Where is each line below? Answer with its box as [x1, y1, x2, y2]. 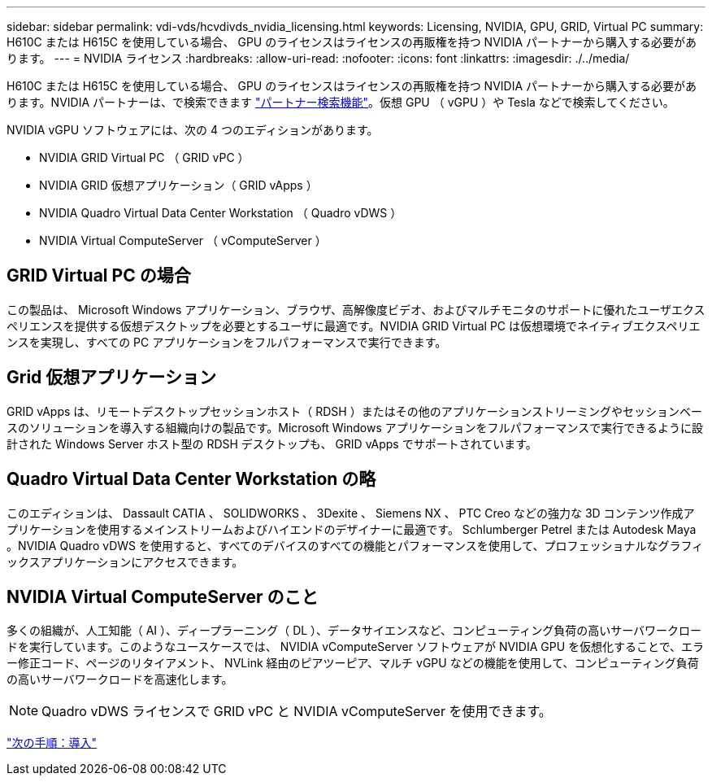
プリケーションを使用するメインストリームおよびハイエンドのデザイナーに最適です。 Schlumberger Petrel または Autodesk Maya [7, 522, 697, 536]
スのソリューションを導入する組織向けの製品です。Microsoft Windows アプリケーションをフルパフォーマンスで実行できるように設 [7, 420, 703, 435]
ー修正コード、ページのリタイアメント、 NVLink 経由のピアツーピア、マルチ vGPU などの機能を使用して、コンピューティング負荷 [7, 656, 699, 671]
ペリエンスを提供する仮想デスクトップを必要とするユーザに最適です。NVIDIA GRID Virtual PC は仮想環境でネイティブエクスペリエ [7, 318, 701, 333]
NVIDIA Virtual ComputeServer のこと [7, 586, 319, 607]
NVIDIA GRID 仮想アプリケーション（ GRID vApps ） [39, 178, 318, 192]
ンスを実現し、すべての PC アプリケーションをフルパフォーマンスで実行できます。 [7, 334, 447, 349]
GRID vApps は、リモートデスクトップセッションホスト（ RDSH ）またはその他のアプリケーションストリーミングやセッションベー [7, 404, 703, 418]
